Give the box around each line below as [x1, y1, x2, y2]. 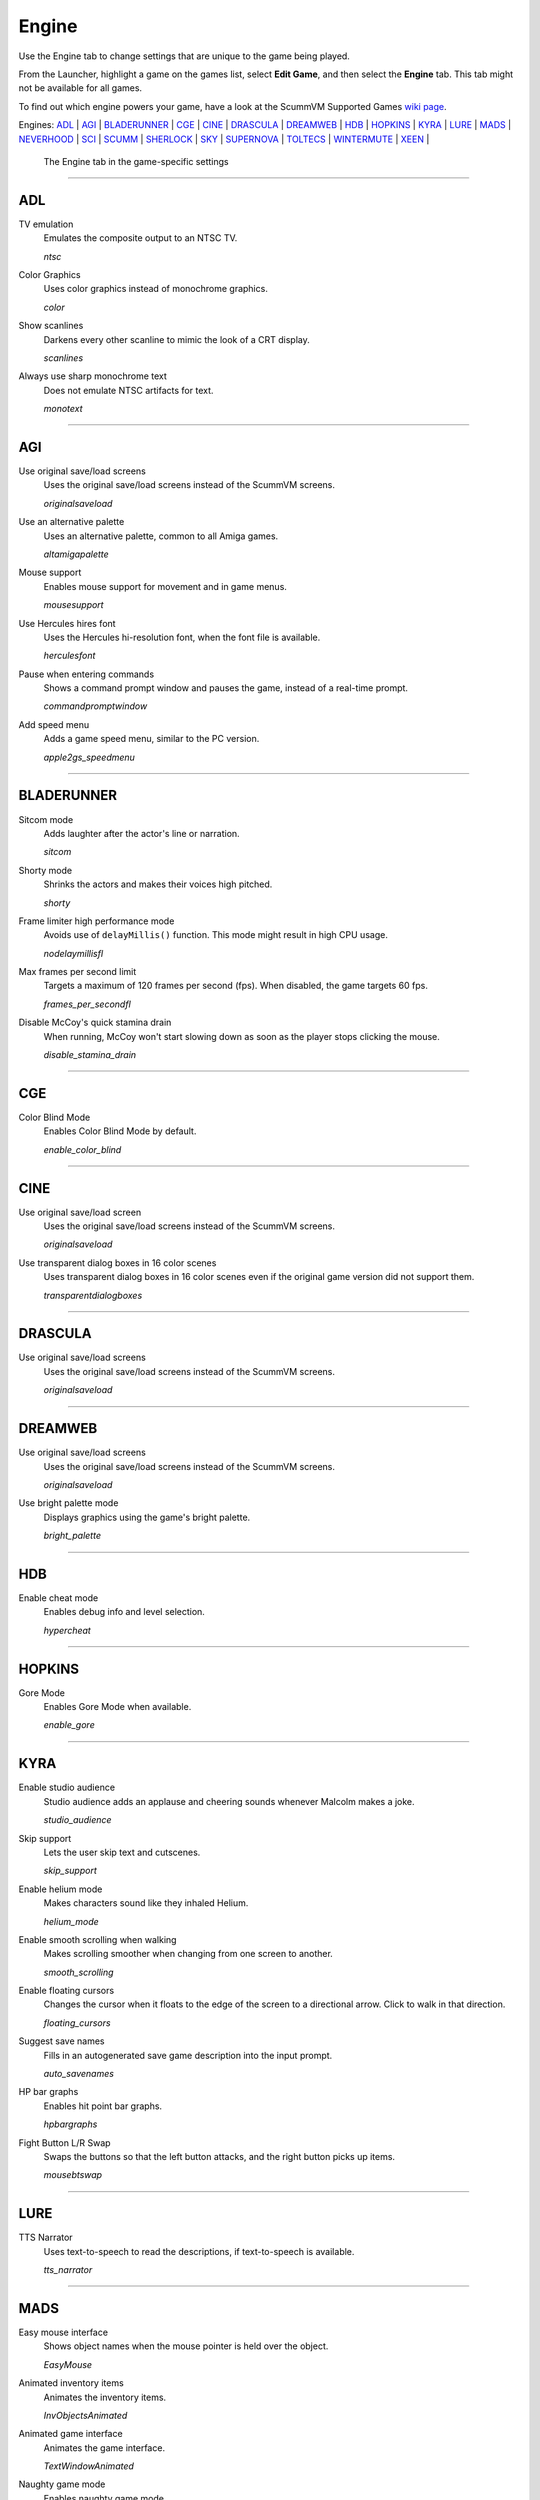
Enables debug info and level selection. [43, 1606, 205, 1618]
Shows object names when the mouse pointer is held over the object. [43, 2340, 329, 2352]
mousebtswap [43, 2169, 103, 2181]
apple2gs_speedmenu [43, 751, 135, 763]
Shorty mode [18, 864, 73, 876]
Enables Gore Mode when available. [43, 1701, 192, 1713]
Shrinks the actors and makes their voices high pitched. [43, 878, 273, 890]
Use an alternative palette [18, 516, 125, 528]
